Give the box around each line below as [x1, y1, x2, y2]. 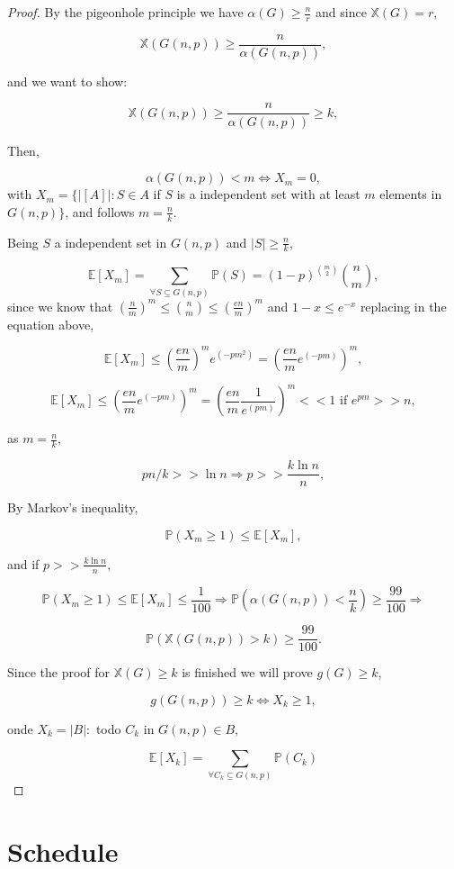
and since [316, 3, 367, 21]
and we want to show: [7, 71, 128, 90]
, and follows [65, 202, 135, 221]
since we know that [7, 296, 113, 315]
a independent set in [54, 232, 167, 251]
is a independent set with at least [176, 185, 361, 204]
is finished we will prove [182, 663, 313, 682]
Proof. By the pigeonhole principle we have [7, 3, 244, 21]
